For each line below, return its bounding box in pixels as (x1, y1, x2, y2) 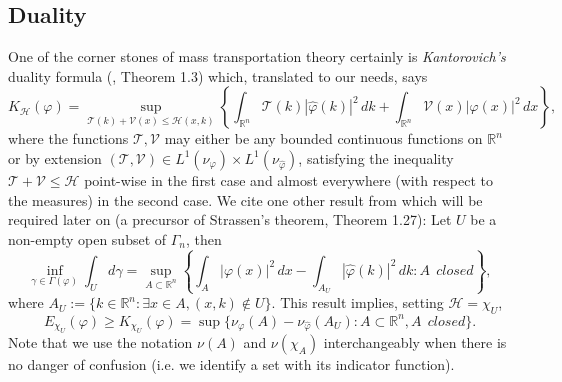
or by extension (8, 147, 102, 168)
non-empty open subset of (8, 228, 167, 249)
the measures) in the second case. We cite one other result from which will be (8, 189, 483, 210)
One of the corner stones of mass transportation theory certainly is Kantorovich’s (8, 46, 506, 67)
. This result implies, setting (271, 292, 444, 313)
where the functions (8, 128, 129, 149)
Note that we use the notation (8, 331, 193, 352)
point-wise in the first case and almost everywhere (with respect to (84, 169, 494, 190)
